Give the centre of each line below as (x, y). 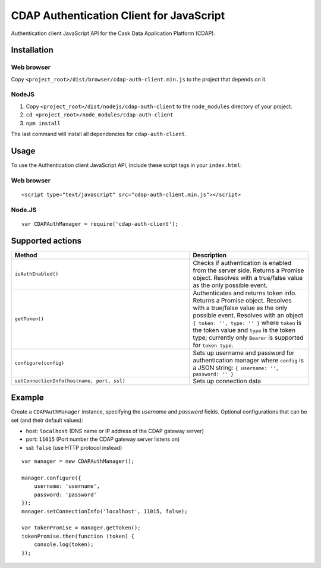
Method (26, 255)
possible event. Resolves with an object (248, 315)
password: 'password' (65, 494)
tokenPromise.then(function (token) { (78, 536)
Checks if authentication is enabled (242, 263)
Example (27, 398)
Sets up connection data (227, 381)
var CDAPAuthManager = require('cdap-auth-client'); (100, 224)
